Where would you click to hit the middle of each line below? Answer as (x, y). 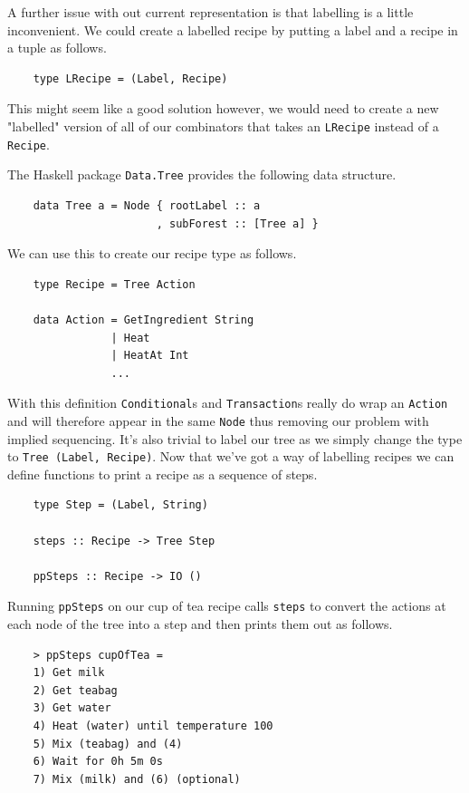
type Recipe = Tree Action (114, 284)
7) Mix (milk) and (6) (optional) (137, 779)
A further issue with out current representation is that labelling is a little (211, 12)
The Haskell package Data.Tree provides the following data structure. (202, 174)
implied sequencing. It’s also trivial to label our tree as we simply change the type (235, 438)
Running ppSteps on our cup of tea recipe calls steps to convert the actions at (227, 606)
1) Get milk (69, 673)
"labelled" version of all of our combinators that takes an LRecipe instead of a (223, 126)
